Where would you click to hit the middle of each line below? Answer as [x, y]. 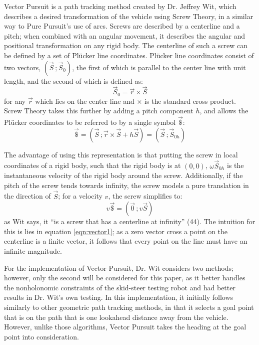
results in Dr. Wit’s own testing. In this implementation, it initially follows [119, 297]
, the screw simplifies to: [145, 196]
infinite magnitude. [33, 251]
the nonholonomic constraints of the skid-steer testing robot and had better [120, 287]
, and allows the [224, 111]
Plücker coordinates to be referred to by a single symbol [90, 122]
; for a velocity [80, 196]
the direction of [27, 196]
